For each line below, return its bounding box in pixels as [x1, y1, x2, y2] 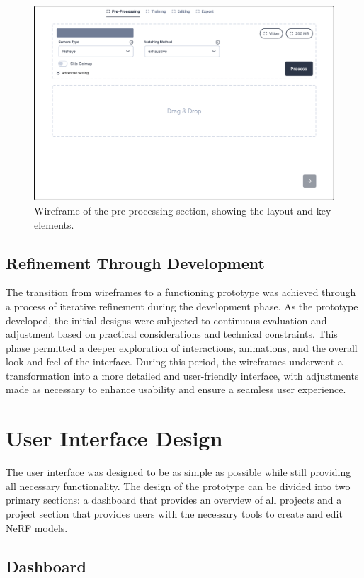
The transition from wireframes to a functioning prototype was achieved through [6, 285, 356, 300]
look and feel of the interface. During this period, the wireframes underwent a [6, 354, 343, 369]
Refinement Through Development [6, 251, 265, 273]
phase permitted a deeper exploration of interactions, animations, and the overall [6, 340, 358, 355]
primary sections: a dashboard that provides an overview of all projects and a [6, 492, 342, 507]
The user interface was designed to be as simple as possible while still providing [6, 465, 351, 480]
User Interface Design [6, 424, 223, 453]
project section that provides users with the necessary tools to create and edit [6, 506, 343, 521]
